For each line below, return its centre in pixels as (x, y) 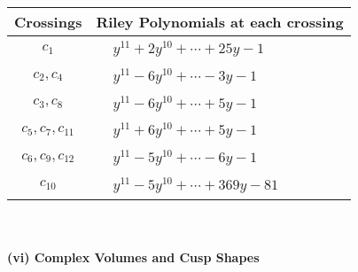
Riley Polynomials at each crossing (220, 22)
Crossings (48, 22)
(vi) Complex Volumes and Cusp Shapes (133, 257)
